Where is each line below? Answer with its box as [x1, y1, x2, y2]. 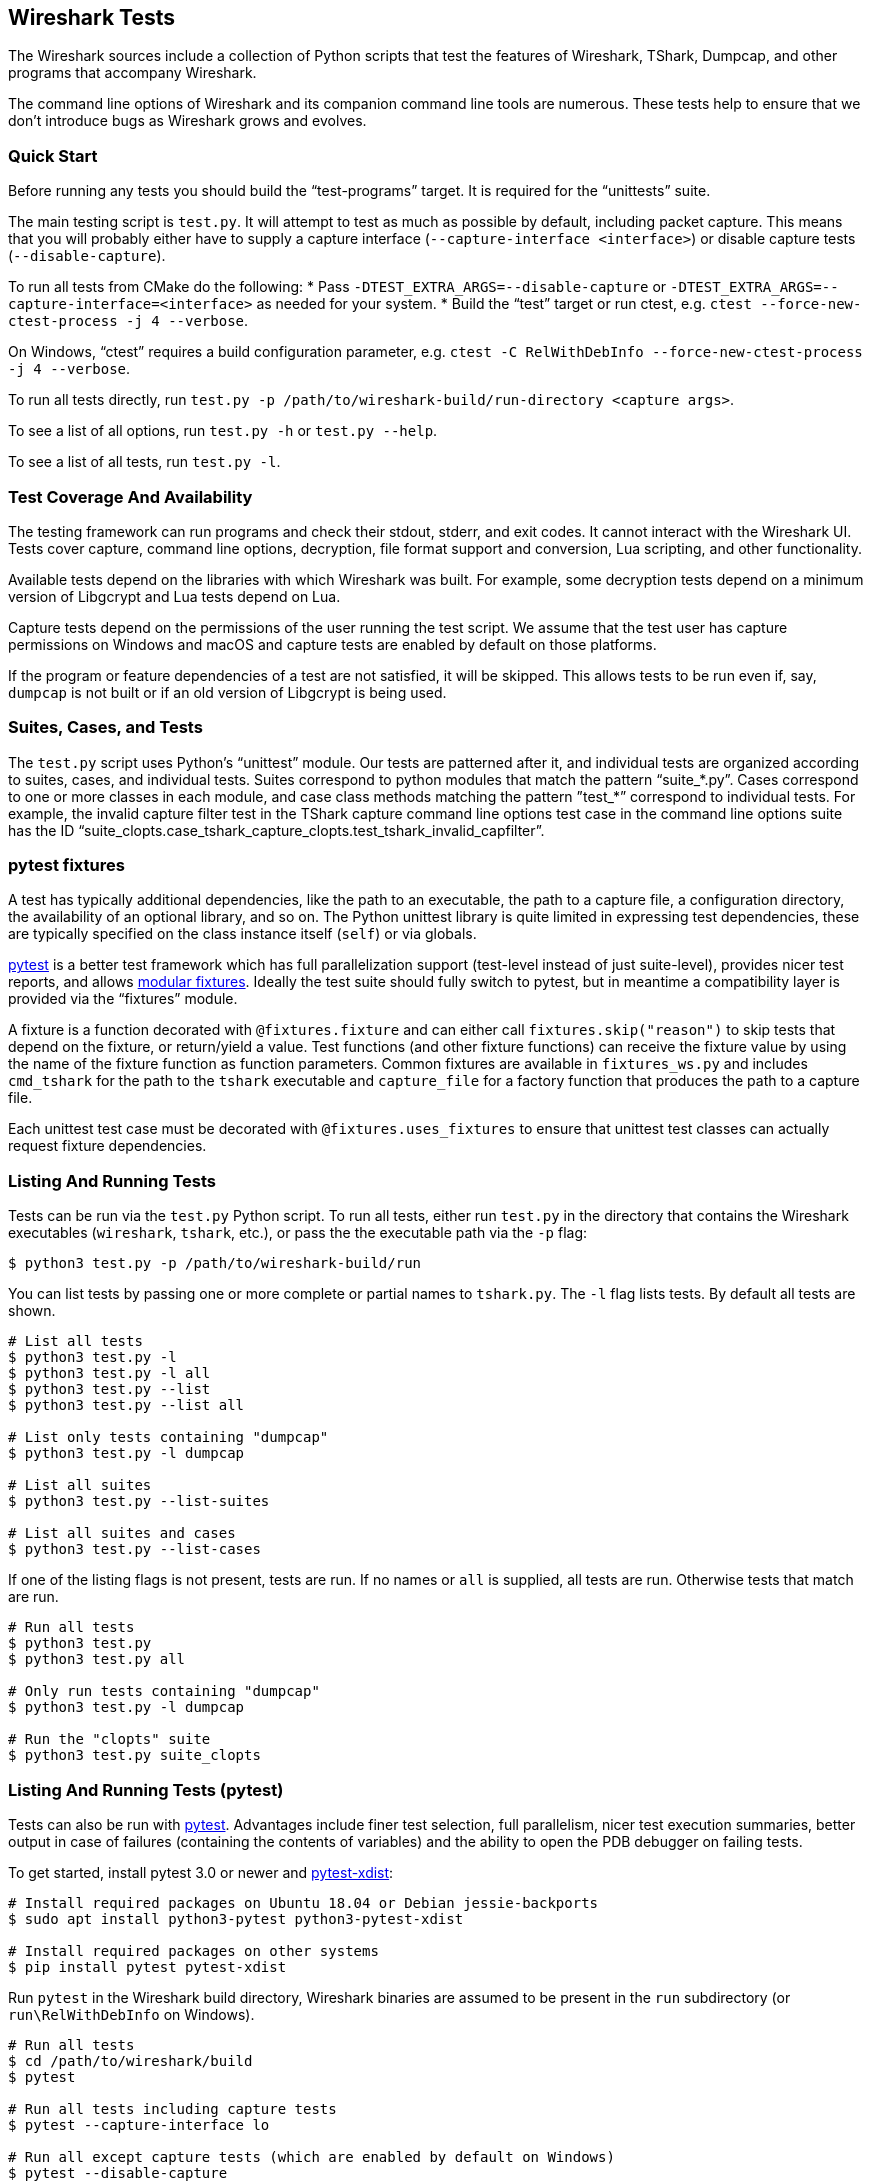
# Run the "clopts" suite [8, 1731, 211, 1748]
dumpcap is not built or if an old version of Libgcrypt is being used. [8, 683, 447, 701]
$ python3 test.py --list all [8, 1397, 245, 1414]
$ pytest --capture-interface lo [8, 2116, 270, 2133]
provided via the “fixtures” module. [8, 990, 238, 1008]
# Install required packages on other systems [8, 1942, 379, 1959]
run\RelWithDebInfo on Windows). [8, 2005, 255, 2023]
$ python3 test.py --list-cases [8, 1541, 261, 1558]
